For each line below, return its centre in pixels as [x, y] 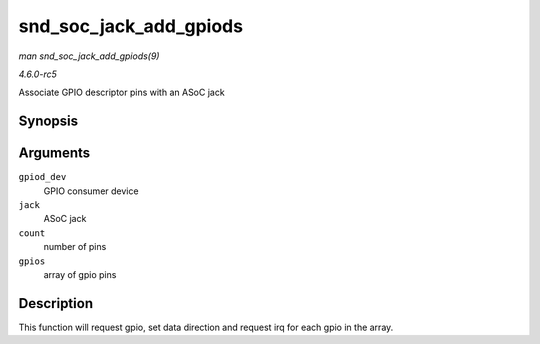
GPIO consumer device [91, 191]
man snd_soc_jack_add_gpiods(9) [89, 56]
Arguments [54, 153]
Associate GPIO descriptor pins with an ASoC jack [121, 92]
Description [56, 303]
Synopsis [48, 121]
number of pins [75, 247]
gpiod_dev [42, 177]
